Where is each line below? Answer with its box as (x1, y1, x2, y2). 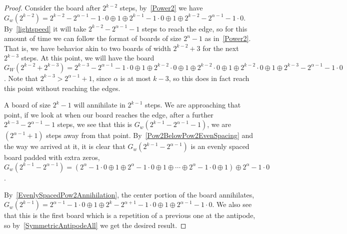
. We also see (212, 199, 252, 209)
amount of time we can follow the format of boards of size (4, 33, 181, 43)
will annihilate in (73, 99, 125, 110)
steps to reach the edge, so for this (141, 23, 247, 33)
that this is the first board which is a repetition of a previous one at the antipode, (4, 210, 255, 220)
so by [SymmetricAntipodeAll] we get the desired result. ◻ (4, 219, 186, 230)
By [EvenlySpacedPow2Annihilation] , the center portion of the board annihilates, (4, 189, 254, 199)
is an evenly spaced (190, 141, 249, 151)
